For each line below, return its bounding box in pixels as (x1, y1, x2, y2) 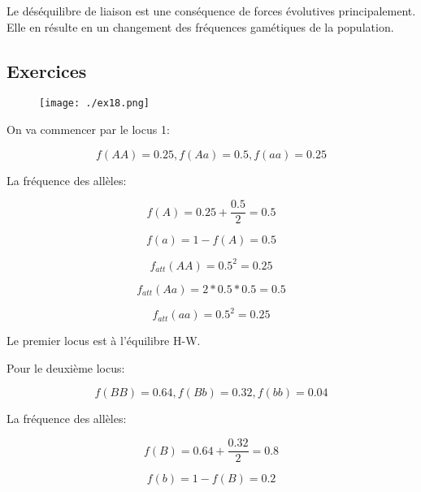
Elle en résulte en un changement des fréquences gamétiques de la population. (7, 18, 394, 35)
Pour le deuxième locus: (7, 359, 125, 376)
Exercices (7, 58, 87, 83)
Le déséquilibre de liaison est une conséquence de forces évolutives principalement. (7, 2, 416, 19)
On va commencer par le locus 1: (7, 121, 170, 138)
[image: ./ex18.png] (39, 97, 150, 110)
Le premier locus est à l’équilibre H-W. (7, 332, 201, 349)
